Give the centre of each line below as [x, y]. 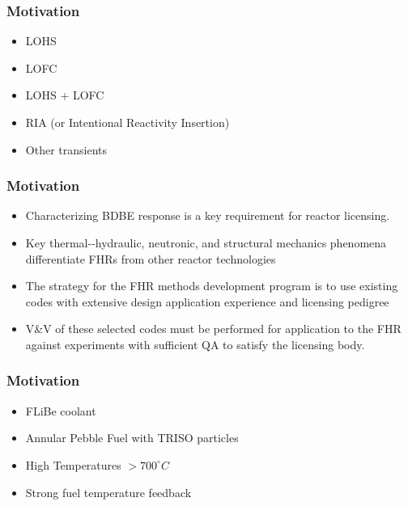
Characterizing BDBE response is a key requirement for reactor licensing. [208, 215]
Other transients [66, 149]
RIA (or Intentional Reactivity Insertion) [127, 122]
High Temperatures [73, 464]
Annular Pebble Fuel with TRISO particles [132, 438]
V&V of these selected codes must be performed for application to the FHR [213, 329]
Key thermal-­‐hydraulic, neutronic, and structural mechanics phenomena [206, 242]
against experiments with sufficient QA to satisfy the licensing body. [195, 344]
